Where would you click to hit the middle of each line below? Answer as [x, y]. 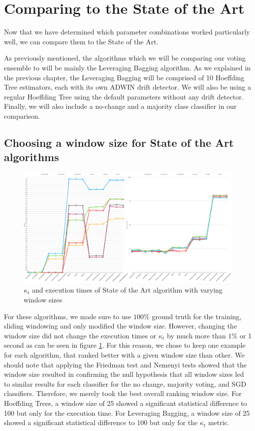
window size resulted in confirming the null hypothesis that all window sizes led [124, 374]
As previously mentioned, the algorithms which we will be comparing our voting [125, 58]
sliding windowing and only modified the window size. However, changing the [121, 326]
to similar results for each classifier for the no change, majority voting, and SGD [125, 383]
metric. [219, 422]
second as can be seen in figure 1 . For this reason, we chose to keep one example [125, 345]
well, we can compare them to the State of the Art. [81, 41]
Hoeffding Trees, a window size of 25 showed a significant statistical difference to [126, 403]
